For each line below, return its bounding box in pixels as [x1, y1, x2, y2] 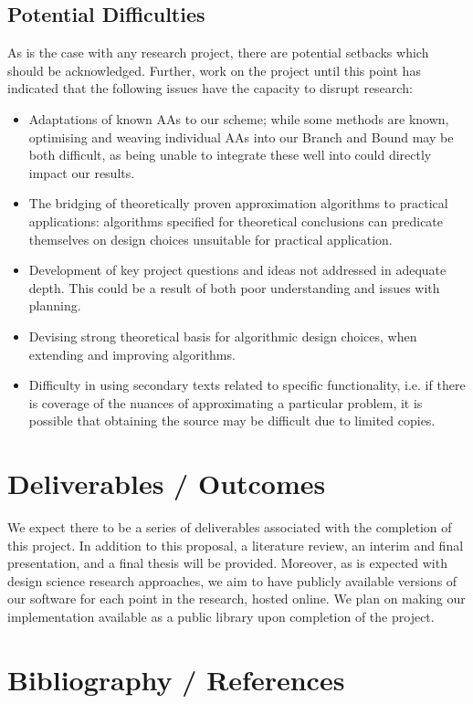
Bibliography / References [7, 660, 345, 698]
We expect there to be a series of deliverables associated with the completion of [7, 518, 452, 537]
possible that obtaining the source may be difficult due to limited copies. [28, 411, 436, 430]
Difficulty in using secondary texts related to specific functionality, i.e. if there [28, 375, 466, 394]
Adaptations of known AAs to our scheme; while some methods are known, [28, 109, 449, 128]
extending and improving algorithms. [28, 344, 236, 363]
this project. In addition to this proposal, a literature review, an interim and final [7, 535, 464, 554]
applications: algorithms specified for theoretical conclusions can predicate [28, 211, 444, 230]
